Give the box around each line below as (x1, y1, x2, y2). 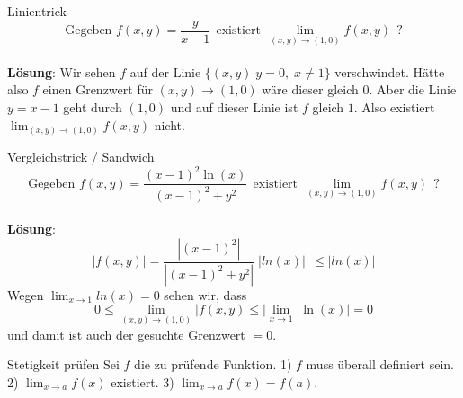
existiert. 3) (111, 372, 174, 391)
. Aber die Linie (369, 80, 457, 99)
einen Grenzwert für (42, 80, 153, 99)
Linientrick (7, 2, 67, 20)
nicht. (154, 115, 185, 134)
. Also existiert (353, 98, 435, 117)
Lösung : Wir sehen (7, 62, 116, 81)
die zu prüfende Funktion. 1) (134, 355, 292, 374)
